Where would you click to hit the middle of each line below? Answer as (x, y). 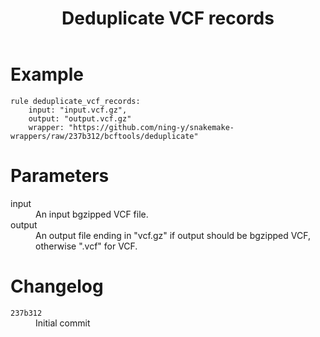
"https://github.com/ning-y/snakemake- (151, 127)
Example (47, 74)
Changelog (57, 286)
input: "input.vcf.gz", (78, 110)
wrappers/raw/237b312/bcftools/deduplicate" (104, 136)
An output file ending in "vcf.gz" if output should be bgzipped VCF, (173, 235)
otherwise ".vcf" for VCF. (86, 246)
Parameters (60, 176)
